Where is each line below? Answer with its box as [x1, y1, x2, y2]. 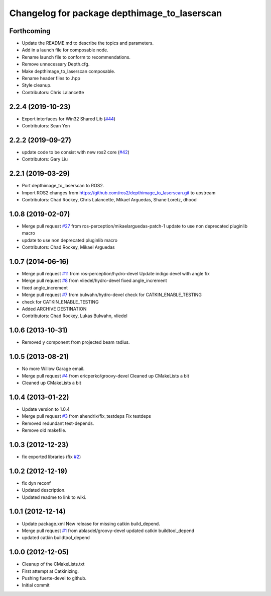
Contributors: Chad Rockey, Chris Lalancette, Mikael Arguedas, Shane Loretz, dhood [22, 197, 197, 203]
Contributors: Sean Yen [22, 123, 70, 129]
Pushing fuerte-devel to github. [22, 575, 87, 581]
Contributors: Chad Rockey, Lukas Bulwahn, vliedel [22, 313, 127, 319]
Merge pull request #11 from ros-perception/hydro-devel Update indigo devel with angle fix [22, 271, 210, 277]
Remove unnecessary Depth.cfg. [22, 61, 90, 67]
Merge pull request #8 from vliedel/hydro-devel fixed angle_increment [22, 277, 168, 284]
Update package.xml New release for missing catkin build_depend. [22, 520, 160, 527]
